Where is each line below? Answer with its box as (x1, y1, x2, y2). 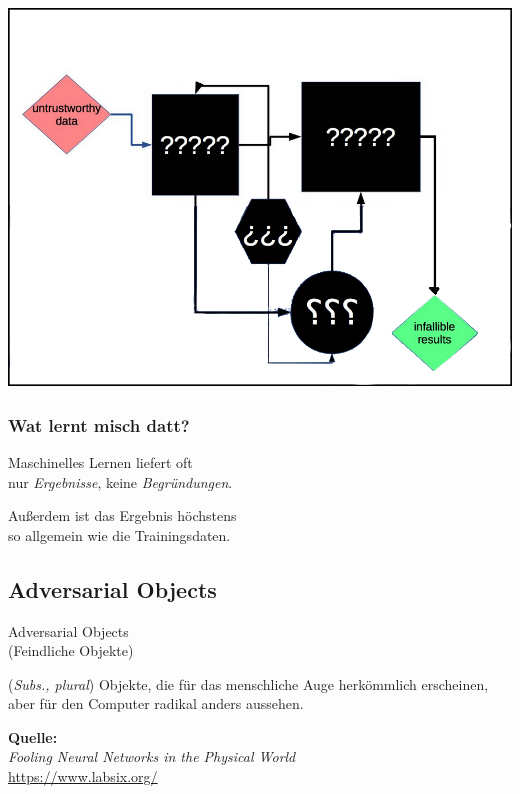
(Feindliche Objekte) (8, 640, 134, 661)
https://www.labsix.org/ (8, 766, 158, 787)
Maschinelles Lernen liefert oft (8, 451, 193, 472)
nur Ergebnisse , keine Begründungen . (8, 471, 233, 492)
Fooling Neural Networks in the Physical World (8, 746, 296, 767)
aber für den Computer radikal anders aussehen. (8, 693, 304, 714)
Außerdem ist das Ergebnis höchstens (8, 505, 237, 526)
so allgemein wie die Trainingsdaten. (8, 524, 231, 545)
